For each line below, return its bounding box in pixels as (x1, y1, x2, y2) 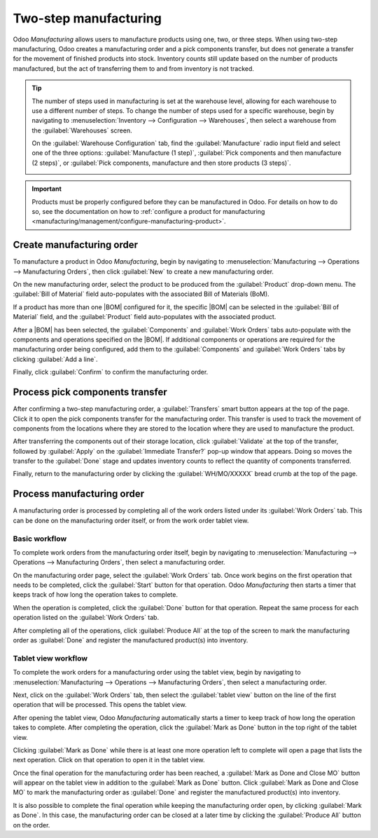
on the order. (13, 820, 50, 829)
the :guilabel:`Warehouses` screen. (31, 126, 132, 135)
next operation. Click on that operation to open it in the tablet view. (13, 756, 206, 764)
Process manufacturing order (13, 488, 145, 500)
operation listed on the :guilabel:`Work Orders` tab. (13, 614, 160, 622)
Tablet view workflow (13, 653, 87, 663)
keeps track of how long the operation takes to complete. (13, 590, 178, 599)
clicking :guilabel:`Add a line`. (13, 355, 98, 363)
